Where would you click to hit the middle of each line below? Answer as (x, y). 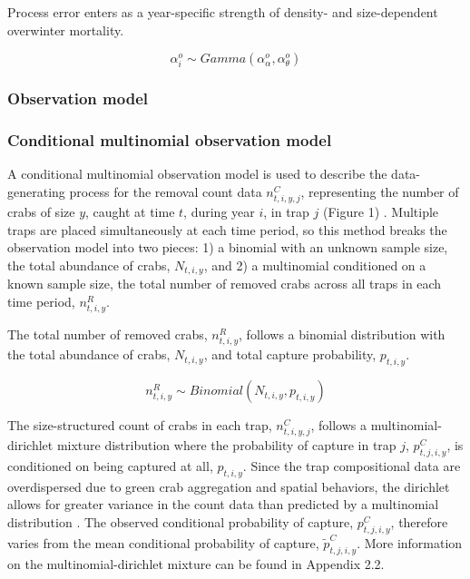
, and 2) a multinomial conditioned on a (315, 265)
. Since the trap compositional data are (352, 466)
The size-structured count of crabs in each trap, (140, 425)
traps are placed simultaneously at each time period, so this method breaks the (227, 229)
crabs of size (41, 212)
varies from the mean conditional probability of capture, (163, 542)
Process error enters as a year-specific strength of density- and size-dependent (223, 12)
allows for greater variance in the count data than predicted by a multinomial (223, 504)
